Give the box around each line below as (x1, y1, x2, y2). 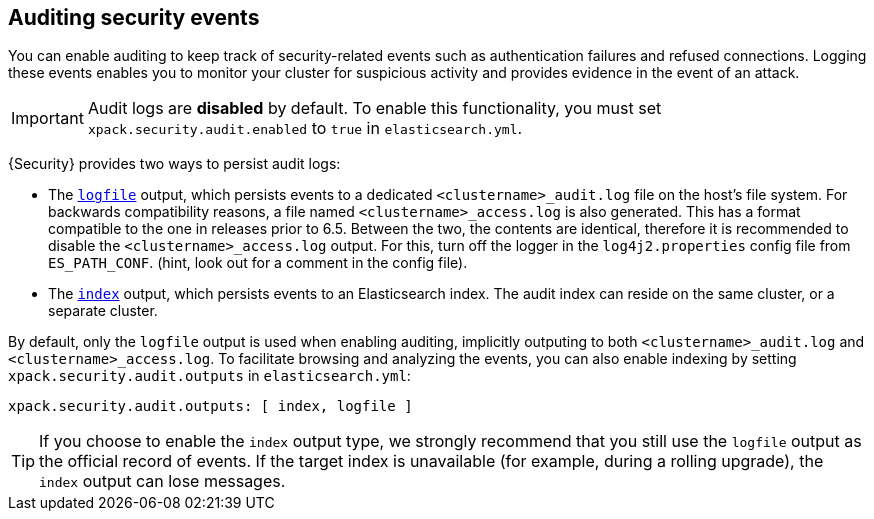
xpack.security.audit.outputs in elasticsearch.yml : (8, 367, 411, 385)
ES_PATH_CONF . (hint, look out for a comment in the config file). (48, 254, 468, 272)
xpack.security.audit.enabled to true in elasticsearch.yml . (87, 118, 523, 139)
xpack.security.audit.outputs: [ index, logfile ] (8, 398, 413, 415)
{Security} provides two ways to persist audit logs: (8, 155, 341, 173)
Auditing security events (8, 5, 260, 30)
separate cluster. (48, 302, 158, 320)
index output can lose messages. (39, 471, 286, 492)
